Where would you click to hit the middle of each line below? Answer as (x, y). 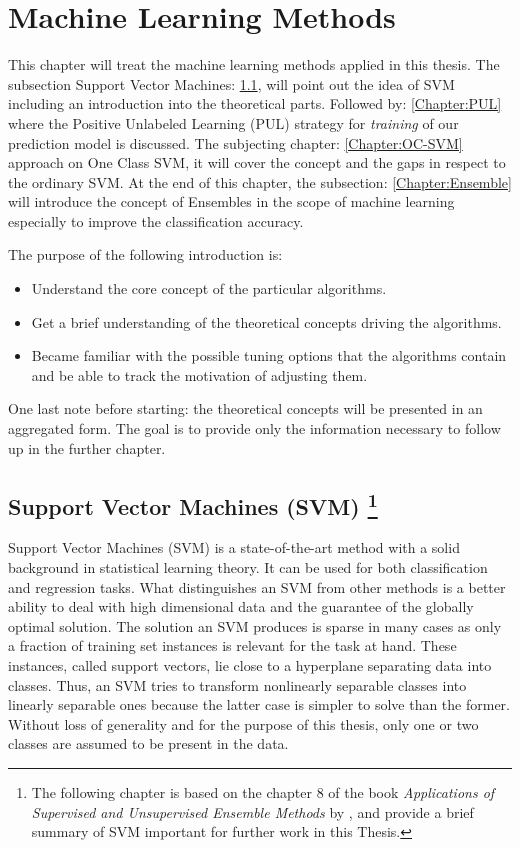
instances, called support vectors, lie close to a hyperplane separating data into (250, 664)
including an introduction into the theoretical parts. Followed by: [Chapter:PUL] (255, 103)
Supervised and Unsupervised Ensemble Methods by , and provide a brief (252, 811)
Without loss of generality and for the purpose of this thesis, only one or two (243, 723)
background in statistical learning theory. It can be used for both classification (248, 567)
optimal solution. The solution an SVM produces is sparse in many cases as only (255, 625)
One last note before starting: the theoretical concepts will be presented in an (245, 408)
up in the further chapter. (87, 447)
